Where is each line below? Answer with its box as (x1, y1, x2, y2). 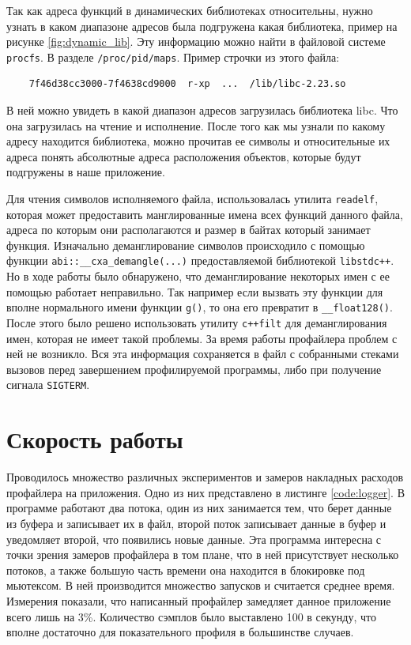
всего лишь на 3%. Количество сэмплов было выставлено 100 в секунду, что (6, 608, 376, 624)
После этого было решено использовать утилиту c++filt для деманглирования (6, 314, 387, 330)
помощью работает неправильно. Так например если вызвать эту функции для (6, 283, 383, 300)
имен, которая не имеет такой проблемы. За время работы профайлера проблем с (6, 330, 398, 346)
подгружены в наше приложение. (6, 164, 165, 180)
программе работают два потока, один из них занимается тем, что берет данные (6, 500, 392, 516)
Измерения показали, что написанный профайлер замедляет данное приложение (6, 592, 391, 609)
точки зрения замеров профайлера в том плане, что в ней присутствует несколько (6, 546, 399, 563)
